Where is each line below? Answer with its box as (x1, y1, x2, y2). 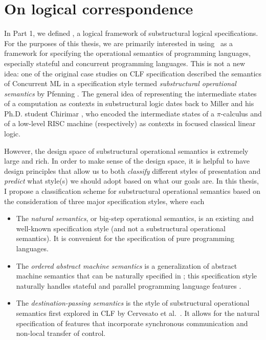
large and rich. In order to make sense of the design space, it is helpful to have (4, 155, 250, 166)
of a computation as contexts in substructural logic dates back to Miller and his (4, 98, 254, 109)
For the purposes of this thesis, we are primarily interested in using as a (4, 37, 233, 48)
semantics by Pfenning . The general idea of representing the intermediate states (4, 88, 257, 98)
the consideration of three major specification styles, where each (4, 195, 205, 206)
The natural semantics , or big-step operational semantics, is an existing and (16, 213, 254, 224)
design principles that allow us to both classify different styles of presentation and (4, 165, 261, 176)
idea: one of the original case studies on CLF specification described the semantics (4, 68, 262, 78)
